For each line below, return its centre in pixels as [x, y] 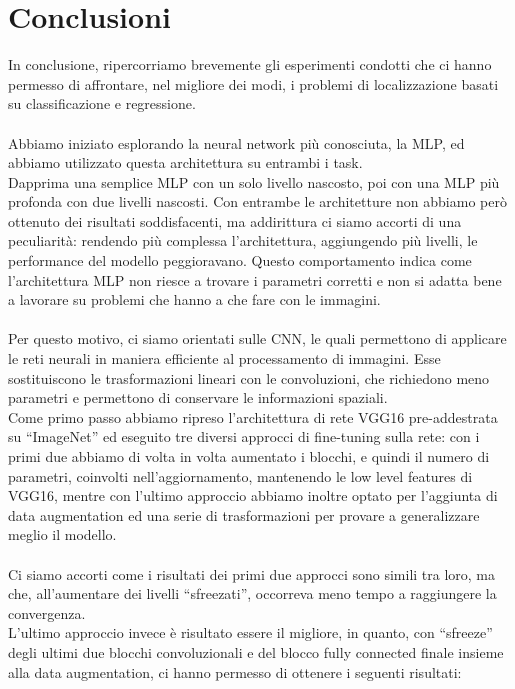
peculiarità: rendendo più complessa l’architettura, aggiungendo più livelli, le [243, 240]
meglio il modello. [62, 534]
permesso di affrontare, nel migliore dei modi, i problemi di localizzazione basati [253, 83]
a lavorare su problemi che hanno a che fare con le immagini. [194, 299]
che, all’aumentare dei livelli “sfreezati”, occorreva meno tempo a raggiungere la [252, 593]
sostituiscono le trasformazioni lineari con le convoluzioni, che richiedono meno [249, 377]
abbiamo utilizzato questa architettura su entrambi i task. [185, 162]
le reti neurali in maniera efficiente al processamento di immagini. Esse [224, 358]
